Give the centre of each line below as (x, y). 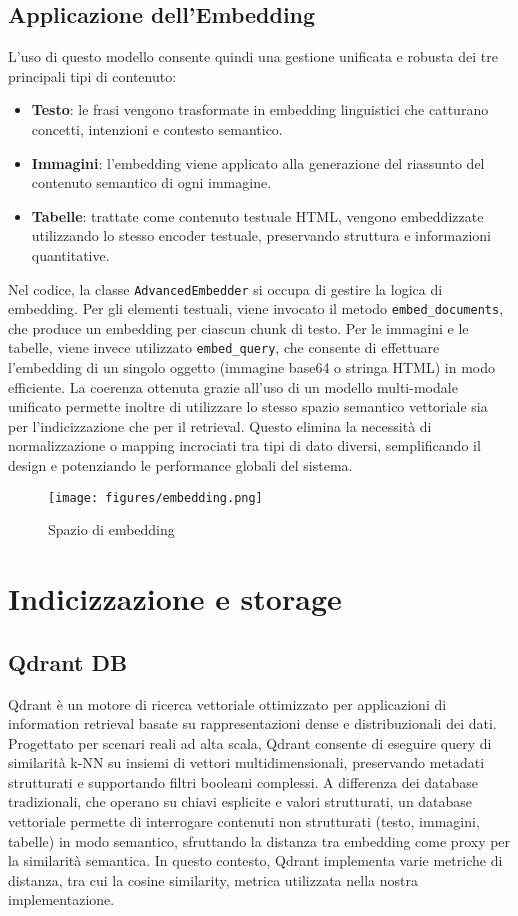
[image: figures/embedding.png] (155, 497)
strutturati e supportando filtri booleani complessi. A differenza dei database (243, 781)
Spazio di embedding (111, 529)
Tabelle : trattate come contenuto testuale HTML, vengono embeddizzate (257, 215)
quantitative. (70, 254)
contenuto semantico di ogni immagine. (151, 182)
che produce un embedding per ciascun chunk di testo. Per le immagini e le (238, 327)
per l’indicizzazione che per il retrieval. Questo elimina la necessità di (220, 425)
